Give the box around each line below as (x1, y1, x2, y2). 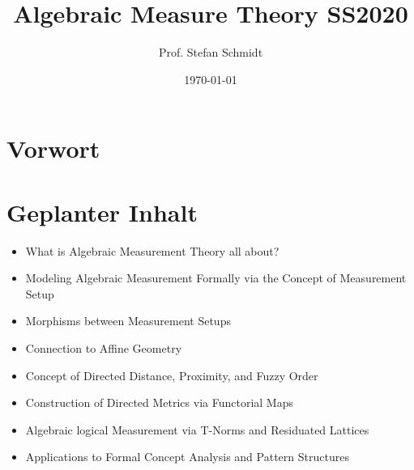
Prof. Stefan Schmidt (158, 44, 263, 61)
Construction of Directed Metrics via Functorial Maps (25, 394, 293, 411)
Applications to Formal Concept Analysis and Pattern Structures (25, 448, 349, 465)
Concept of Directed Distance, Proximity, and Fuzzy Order (25, 366, 318, 383)
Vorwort (6, 132, 100, 165)
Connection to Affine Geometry (25, 340, 182, 356)
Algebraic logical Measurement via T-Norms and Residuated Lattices (25, 421, 369, 438)
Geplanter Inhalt (6, 195, 198, 228)
